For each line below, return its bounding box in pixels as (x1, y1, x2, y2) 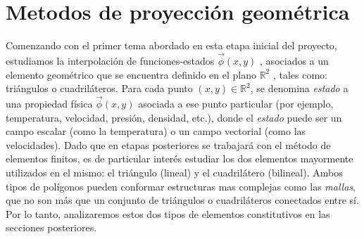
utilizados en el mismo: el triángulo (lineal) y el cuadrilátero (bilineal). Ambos (6, 164, 343, 179)
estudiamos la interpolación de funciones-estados (6, 53, 215, 67)
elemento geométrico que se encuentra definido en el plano (6, 67, 256, 82)
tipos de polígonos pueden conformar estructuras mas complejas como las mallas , (6, 179, 356, 193)
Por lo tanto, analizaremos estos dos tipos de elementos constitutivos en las (6, 206, 330, 221)
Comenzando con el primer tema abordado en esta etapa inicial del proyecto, (6, 38, 337, 53)
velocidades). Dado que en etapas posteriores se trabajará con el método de (6, 137, 331, 152)
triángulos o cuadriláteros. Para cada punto (6, 81, 193, 96)
